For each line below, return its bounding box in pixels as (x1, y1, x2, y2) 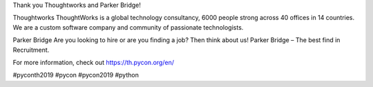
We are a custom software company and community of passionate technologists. (12, 23, 244, 31)
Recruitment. (12, 46, 50, 54)
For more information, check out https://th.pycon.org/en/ (12, 58, 174, 66)
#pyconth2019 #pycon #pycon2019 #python (12, 71, 140, 79)
